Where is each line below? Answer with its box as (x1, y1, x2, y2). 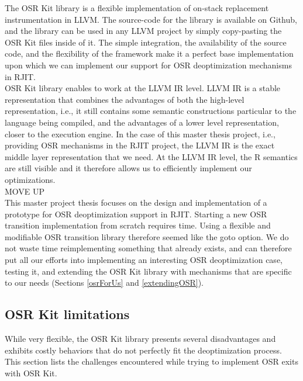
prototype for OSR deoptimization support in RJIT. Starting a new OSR (5, 207, 267, 220)
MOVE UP (5, 185, 45, 197)
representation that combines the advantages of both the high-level (5, 93, 245, 105)
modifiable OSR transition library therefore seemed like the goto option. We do (5, 230, 289, 243)
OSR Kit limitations (5, 305, 130, 323)
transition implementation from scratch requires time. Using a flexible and (5, 219, 271, 231)
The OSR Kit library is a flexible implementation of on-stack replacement (5, 2, 269, 13)
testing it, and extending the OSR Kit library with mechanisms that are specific (5, 265, 292, 277)
